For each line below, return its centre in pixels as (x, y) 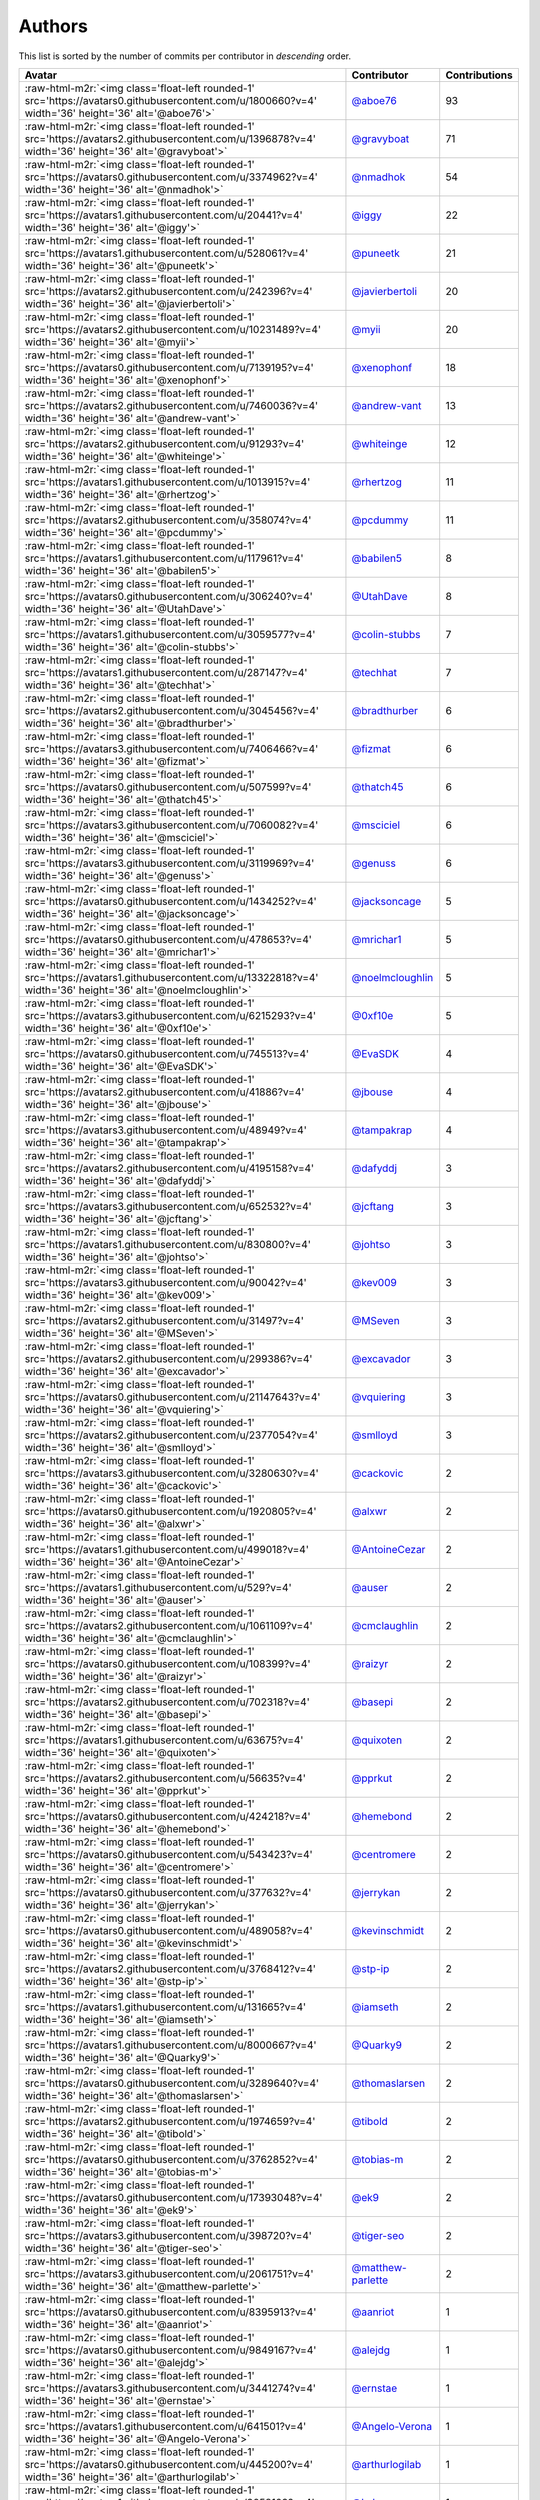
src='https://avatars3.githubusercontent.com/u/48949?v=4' (165, 1130)
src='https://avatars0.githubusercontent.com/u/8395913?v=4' (170, 2312)
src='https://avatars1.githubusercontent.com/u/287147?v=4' (166, 672)
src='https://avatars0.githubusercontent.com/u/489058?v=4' (169, 1930)
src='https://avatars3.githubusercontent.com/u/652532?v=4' (168, 1206)
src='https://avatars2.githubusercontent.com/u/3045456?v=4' (172, 710)
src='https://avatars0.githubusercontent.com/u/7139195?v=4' (169, 367)
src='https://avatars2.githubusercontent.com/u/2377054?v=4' (171, 1435)
